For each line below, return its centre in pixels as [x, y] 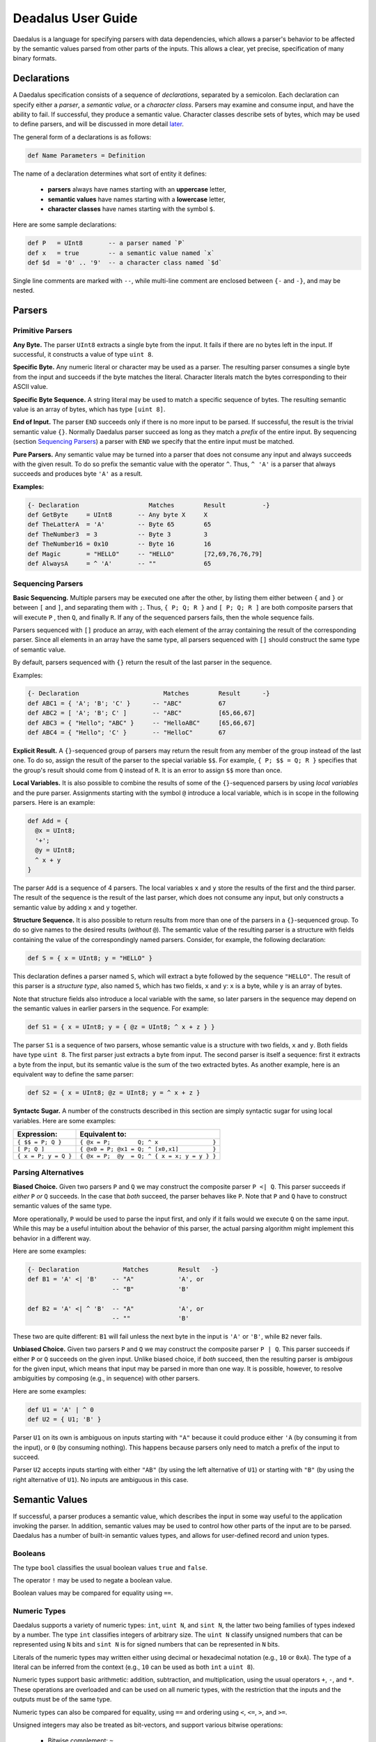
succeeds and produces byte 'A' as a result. [78, 474]
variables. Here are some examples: [64, 1120]
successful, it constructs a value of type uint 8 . [83, 355]
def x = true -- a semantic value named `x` [121, 253]
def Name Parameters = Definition [86, 155]
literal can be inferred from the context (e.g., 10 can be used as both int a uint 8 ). [134, 1667]
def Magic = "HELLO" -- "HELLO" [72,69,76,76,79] [145, 554]
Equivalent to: [103, 1134]
